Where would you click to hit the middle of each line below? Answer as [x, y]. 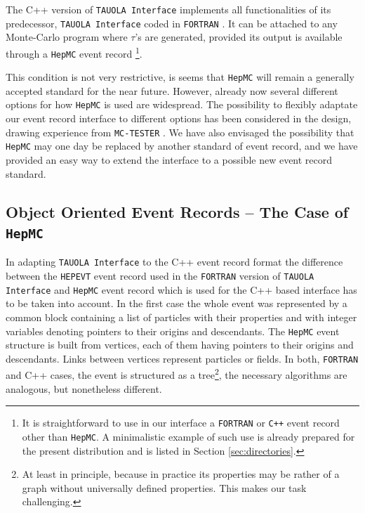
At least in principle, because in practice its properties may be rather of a [181, 474]
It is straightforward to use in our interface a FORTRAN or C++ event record [181, 423]
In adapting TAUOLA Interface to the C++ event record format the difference [174, 262]
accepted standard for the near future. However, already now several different [172, 90]
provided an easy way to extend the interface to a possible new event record [169, 160]
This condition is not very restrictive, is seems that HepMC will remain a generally [180, 77]
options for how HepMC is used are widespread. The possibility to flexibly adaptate [182, 104]
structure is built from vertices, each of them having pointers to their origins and [180, 345]
